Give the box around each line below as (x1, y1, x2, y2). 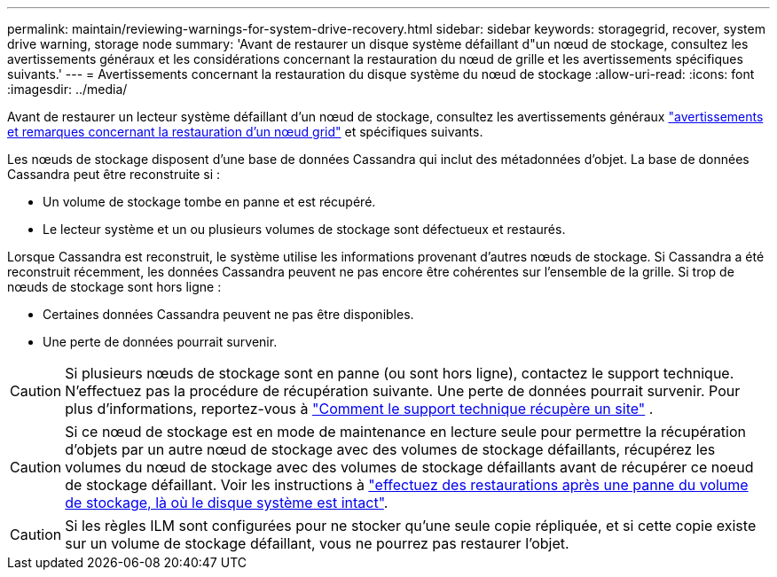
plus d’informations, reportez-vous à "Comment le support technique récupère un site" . (65, 400, 654, 417)
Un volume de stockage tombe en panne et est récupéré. (43, 194, 376, 209)
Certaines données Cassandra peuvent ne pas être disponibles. (43, 307, 414, 322)
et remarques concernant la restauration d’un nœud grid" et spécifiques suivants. (7, 124, 483, 139)
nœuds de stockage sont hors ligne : (7, 279, 222, 294)
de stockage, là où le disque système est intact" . (65, 494, 388, 511)
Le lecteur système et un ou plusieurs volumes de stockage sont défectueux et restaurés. (43, 222, 566, 237)
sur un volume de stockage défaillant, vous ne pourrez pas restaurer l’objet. (65, 534, 569, 552)
